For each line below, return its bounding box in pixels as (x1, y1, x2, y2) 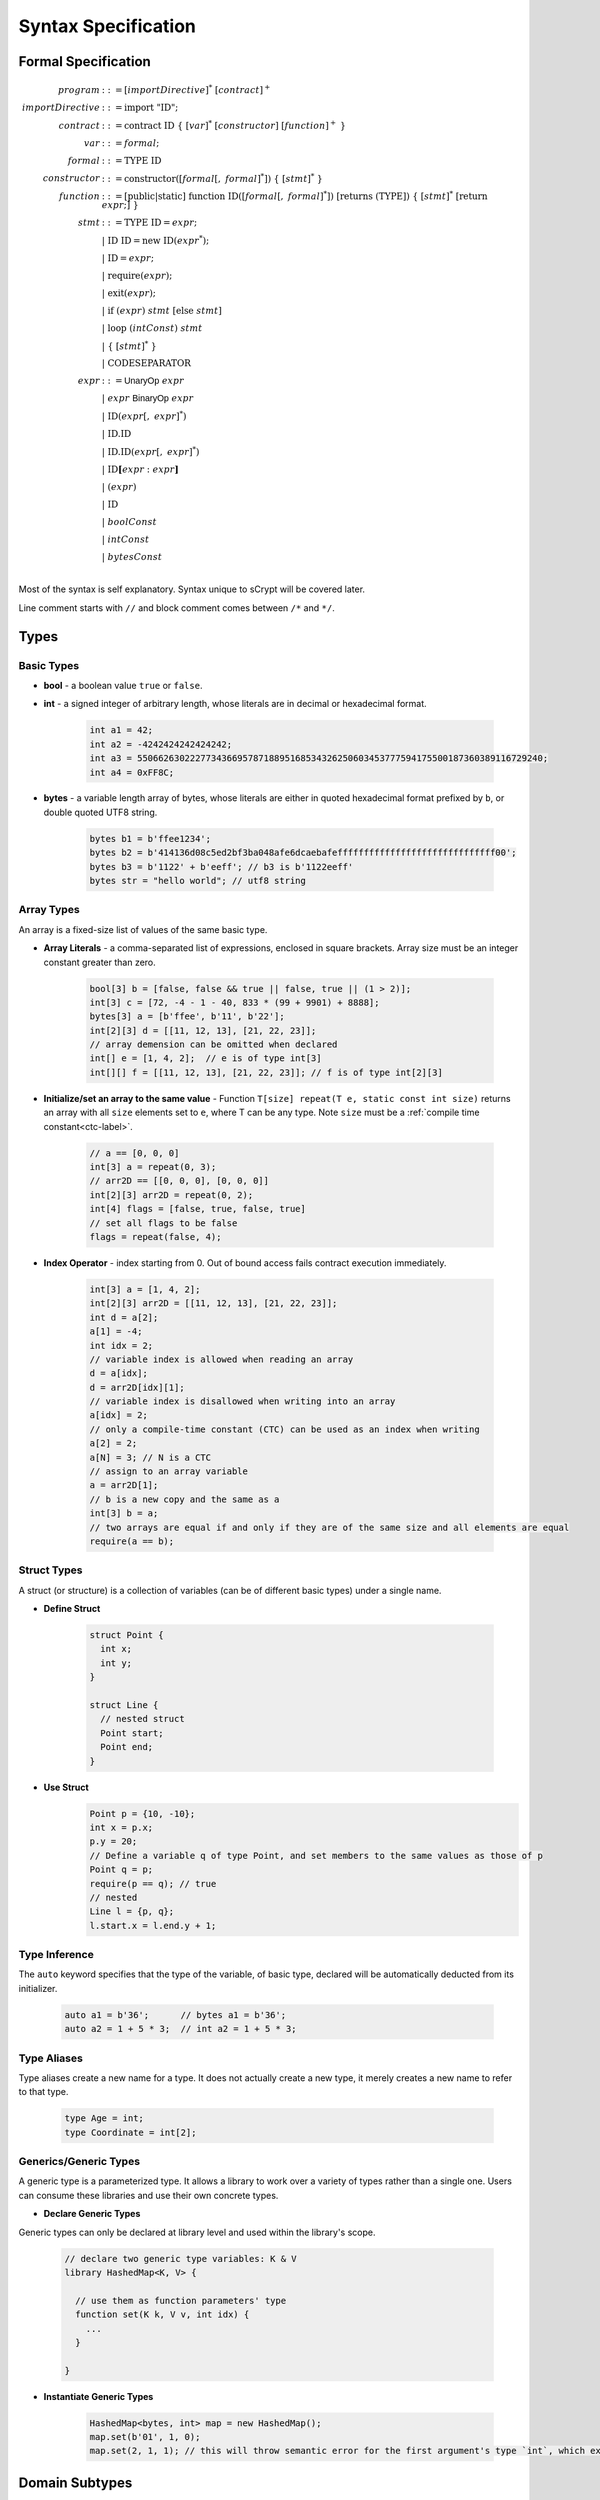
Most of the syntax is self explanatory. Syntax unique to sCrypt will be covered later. (18, 583, 365, 595)
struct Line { (89, 1700, 159, 1711)
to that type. (18, 2086, 69, 2098)
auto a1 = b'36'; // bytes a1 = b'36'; (64, 2009, 287, 2020)
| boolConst (101, 516, 157, 527)
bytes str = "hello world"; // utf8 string (89, 875, 307, 887)
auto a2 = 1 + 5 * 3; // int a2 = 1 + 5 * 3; (64, 2023, 297, 2035)
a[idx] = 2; (89, 1410, 149, 1421)
